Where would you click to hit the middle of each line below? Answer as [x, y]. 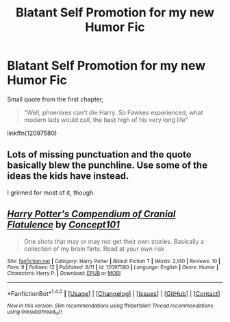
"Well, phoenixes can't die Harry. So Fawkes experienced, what [113, 112]
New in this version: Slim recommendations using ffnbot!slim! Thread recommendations [110, 306]
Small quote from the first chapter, [55, 99]
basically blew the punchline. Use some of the [107, 165]
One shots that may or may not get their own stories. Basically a [114, 241]
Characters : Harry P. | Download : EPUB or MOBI [64, 273]
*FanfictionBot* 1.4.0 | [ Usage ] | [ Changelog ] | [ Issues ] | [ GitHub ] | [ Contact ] [114, 293]
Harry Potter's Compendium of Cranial [91, 214]
